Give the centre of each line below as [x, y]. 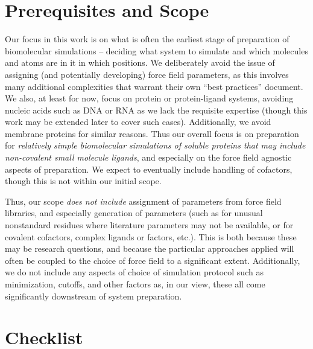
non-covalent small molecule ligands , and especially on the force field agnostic [148, 157]
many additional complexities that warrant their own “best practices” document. [154, 86]
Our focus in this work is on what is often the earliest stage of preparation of [147, 39]
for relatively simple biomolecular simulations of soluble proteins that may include [155, 145]
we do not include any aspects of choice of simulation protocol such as [134, 272]
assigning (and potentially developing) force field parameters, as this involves [147, 74]
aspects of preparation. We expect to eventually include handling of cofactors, [149, 169]
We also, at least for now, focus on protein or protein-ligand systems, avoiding [149, 98]
